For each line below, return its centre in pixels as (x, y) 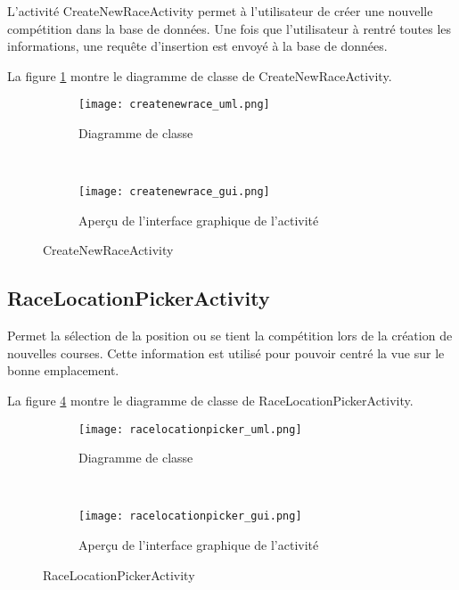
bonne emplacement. (63, 370)
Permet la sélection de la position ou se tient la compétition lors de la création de (230, 336)
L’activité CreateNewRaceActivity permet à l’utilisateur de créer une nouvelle (220, 11)
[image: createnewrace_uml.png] (174, 105)
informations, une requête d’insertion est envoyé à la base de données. (197, 46)
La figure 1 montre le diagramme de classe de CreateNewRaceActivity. (200, 75)
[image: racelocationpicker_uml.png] (190, 429)
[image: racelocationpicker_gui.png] (190, 516)
